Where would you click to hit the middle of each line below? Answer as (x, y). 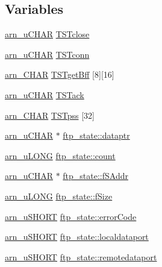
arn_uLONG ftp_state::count (60, 155)
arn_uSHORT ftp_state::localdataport (77, 237)
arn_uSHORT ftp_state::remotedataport (81, 256)
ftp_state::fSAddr (95, 176)
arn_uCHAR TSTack (45, 94)
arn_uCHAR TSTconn (47, 54)
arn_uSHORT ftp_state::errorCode (71, 216)
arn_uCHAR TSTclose (47, 34)
